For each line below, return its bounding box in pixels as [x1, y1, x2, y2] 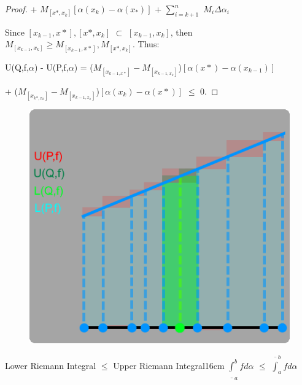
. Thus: [133, 37, 160, 50]
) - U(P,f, [34, 60, 69, 73]
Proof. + [5, 2, 37, 15]
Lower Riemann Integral [5, 359, 96, 371]
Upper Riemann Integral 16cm [113, 359, 225, 371]
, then [170, 25, 193, 38]
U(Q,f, [5, 60, 29, 73]
